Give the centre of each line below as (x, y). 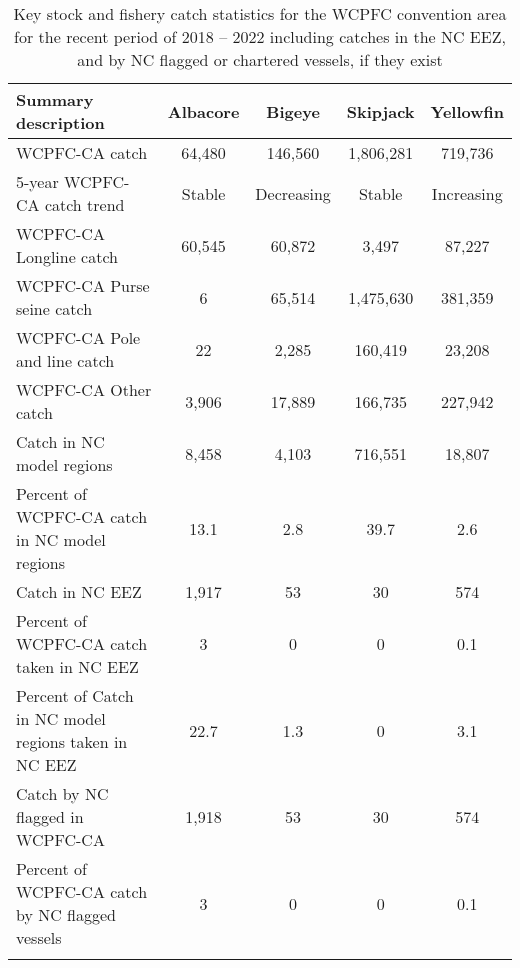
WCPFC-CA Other (84, 389)
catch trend (84, 204)
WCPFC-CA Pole (78, 337)
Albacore (203, 111)
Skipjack (380, 111)
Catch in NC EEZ (79, 591)
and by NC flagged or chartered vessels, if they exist (260, 59)
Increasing (467, 193)
